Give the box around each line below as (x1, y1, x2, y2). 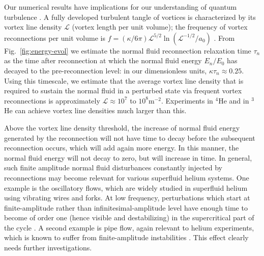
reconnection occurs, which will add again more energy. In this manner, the (4, 142, 239, 153)
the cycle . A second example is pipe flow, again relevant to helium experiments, (4, 222, 254, 233)
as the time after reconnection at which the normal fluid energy (4, 55, 202, 66)
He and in (218, 95, 249, 106)
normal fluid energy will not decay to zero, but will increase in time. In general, (4, 152, 252, 163)
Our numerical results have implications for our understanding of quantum (4, 2, 237, 12)
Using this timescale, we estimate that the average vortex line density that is (4, 75, 244, 86)
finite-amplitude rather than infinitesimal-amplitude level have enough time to (4, 202, 248, 213)
